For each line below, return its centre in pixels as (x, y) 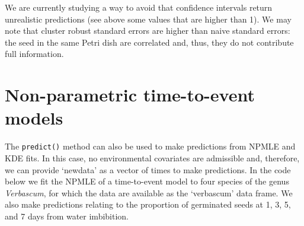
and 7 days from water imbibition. (67, 216)
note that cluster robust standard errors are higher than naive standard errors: (148, 31)
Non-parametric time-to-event (130, 95)
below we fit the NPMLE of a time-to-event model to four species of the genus (147, 181)
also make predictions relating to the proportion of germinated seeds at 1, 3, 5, (148, 204)
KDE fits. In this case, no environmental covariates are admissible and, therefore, (152, 157)
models (34, 118)
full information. (34, 54)
